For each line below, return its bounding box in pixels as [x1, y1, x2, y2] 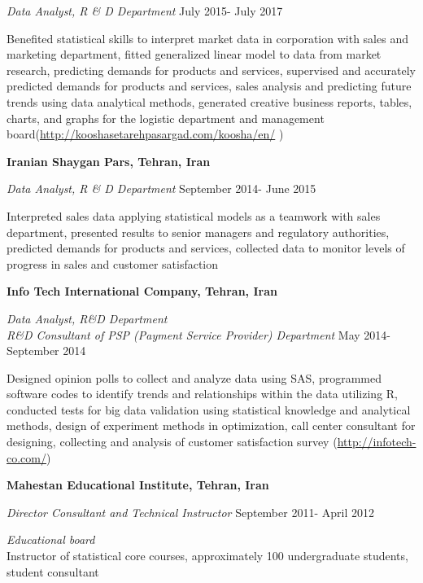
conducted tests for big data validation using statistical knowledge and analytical [7, 401, 411, 418]
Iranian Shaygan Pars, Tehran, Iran [7, 152, 211, 169]
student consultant [7, 563, 99, 580]
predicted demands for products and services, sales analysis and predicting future [7, 77, 412, 94]
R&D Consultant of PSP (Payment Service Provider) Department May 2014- [7, 326, 391, 343]
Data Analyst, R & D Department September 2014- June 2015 [7, 180, 316, 197]
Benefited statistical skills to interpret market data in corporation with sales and [7, 29, 408, 46]
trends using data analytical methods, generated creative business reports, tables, [7, 93, 412, 110]
